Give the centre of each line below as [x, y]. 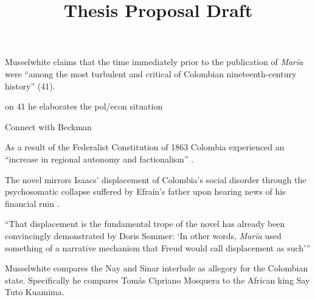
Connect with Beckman [48, 126]
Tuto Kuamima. [35, 292]
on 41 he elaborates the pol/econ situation [84, 106]
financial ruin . [32, 203]
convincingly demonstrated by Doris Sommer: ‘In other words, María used [143, 235]
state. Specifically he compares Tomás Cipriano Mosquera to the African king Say [157, 280]
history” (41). [30, 85]
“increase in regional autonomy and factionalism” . [99, 159]
